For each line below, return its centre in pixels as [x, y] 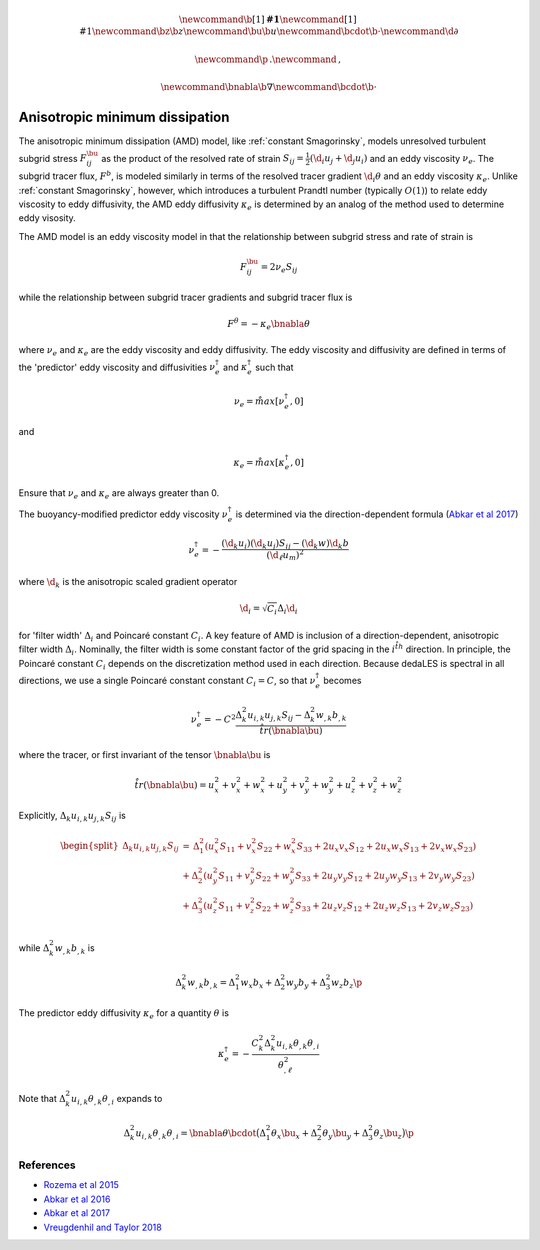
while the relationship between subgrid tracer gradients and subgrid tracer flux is [185, 297]
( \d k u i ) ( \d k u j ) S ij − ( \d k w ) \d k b [285, 544]
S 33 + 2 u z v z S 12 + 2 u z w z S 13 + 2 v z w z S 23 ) [384, 907]
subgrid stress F [52, 158]
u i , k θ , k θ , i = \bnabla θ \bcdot [196, 1134]
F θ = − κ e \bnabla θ [268, 324]
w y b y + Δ [306, 983]
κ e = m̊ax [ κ [259, 463]
